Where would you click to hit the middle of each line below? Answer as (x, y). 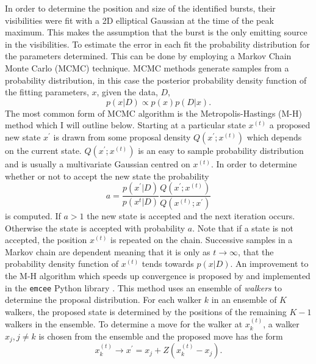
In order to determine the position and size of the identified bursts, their (140, 8)
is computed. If (33, 216)
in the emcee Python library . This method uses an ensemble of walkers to (143, 287)
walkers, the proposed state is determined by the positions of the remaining (146, 311)
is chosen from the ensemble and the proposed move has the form (161, 336)
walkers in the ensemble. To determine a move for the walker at (124, 324)
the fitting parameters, (47, 92)
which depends (274, 136)
